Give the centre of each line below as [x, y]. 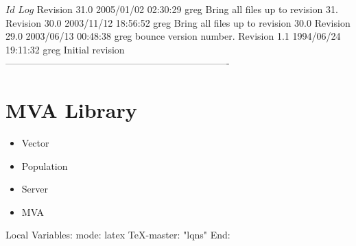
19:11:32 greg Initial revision [65, 49]
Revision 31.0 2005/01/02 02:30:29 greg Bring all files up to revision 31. [187, 9]
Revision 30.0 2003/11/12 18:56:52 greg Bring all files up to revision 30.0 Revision [178, 22]
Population [45, 165]
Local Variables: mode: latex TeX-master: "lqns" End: [118, 235]
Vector [35, 143]
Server [35, 189]
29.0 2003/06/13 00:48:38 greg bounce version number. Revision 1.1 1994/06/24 [173, 36]
